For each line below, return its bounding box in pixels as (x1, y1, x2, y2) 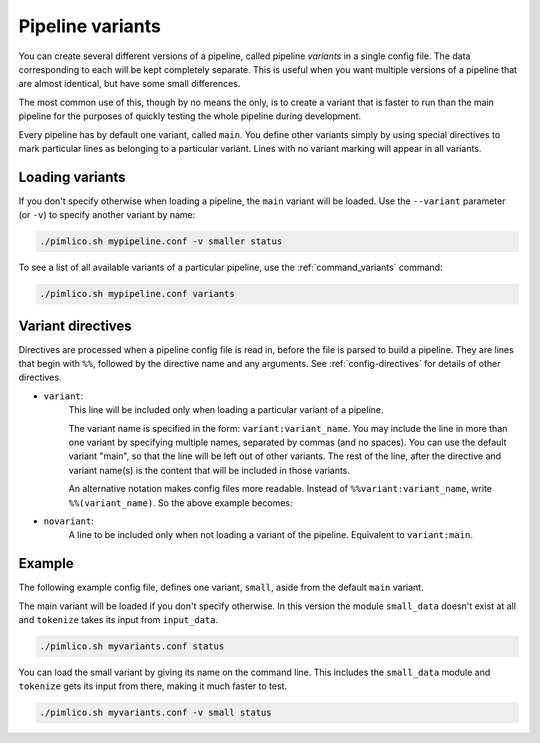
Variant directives (18, 317, 132, 334)
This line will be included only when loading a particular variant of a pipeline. (68, 404, 384, 416)
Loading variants (18, 168, 126, 185)
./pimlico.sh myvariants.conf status (39, 641, 225, 652)
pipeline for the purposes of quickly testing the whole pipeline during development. (18, 110, 362, 122)
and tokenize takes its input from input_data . (18, 614, 219, 626)
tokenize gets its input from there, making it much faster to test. (18, 680, 288, 692)
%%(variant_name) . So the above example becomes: (68, 496, 294, 509)
